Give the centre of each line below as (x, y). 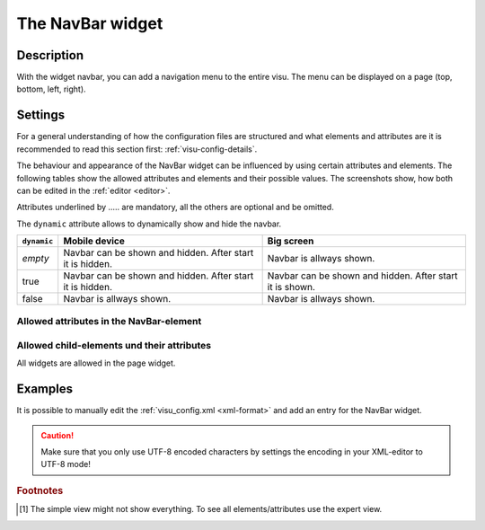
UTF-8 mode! (66, 464)
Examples (45, 389)
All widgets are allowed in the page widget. (96, 363)
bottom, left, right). (51, 89)
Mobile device (94, 241)
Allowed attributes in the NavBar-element (109, 322)
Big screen (291, 241)
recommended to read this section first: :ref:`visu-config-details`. (137, 149)
